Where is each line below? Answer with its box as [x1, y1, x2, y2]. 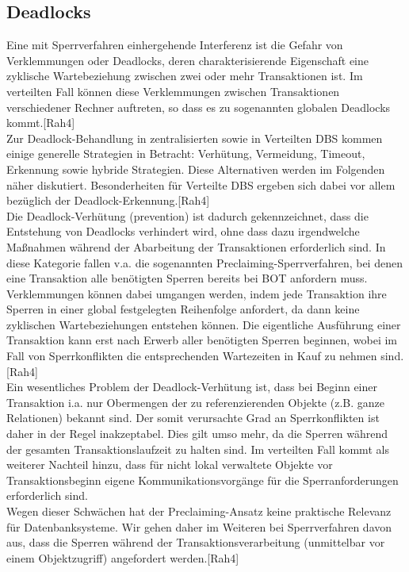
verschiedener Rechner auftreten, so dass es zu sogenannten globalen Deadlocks [6, 98, 391, 115]
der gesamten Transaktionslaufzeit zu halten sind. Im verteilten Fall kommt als [6, 440, 389, 457]
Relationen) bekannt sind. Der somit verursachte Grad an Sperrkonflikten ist [6, 409, 380, 426]
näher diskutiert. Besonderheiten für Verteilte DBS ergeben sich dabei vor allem [6, 176, 396, 193]
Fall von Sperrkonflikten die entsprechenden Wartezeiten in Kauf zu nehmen [6, 347, 377, 364]
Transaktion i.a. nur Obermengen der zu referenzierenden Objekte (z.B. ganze [6, 393, 384, 410]
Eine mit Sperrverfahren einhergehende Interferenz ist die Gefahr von [6, 36, 343, 53]
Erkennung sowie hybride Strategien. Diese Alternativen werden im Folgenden [6, 160, 385, 177]
